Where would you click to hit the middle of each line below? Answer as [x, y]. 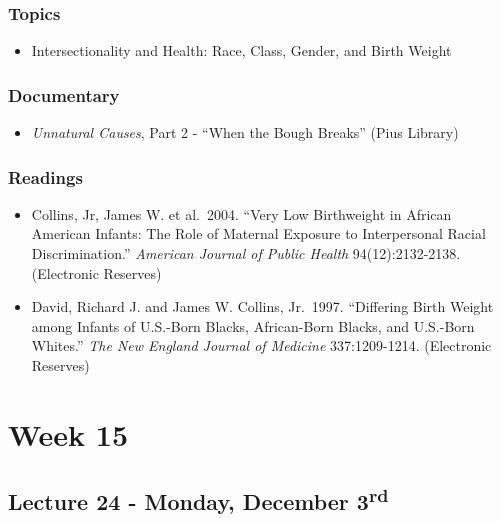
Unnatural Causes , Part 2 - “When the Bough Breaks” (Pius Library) [245, 132]
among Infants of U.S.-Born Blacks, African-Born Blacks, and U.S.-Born [253, 325]
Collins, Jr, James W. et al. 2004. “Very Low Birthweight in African [241, 213]
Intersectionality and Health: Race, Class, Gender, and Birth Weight [241, 50]
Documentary [64, 94]
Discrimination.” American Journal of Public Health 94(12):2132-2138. [246, 253]
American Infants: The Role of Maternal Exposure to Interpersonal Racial [258, 233]
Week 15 [68, 433]
